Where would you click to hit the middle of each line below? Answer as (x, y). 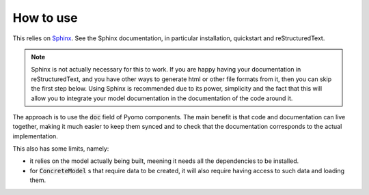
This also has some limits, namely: (61, 149)
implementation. (35, 136)
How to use (45, 18)
